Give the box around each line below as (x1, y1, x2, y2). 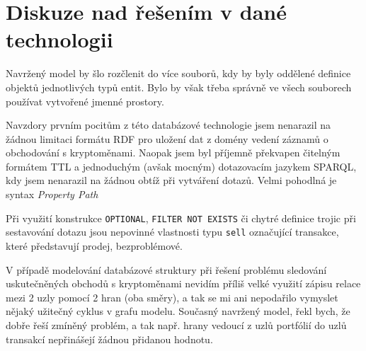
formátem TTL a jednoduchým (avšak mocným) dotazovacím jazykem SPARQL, (6, 159, 357, 173)
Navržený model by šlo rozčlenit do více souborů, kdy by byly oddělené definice (6, 66, 351, 81)
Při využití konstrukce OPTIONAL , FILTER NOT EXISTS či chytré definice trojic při (6, 210, 356, 225)
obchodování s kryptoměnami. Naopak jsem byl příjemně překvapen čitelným (6, 145, 341, 160)
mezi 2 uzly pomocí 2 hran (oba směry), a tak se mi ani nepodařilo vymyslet (6, 289, 338, 304)
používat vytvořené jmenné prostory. (6, 93, 164, 108)
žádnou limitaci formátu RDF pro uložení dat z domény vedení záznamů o (6, 131, 328, 146)
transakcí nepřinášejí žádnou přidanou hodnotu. (6, 331, 213, 346)
